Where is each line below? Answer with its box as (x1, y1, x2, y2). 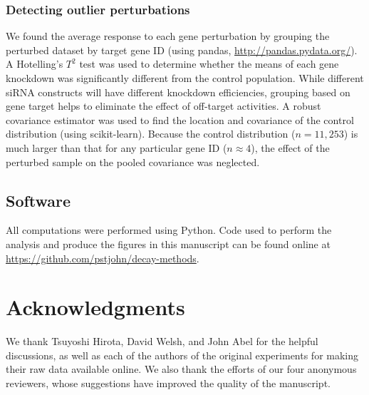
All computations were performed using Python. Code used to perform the (6, 222, 332, 237)
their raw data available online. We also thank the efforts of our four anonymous (6, 361, 357, 376)
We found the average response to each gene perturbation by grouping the (6, 29, 330, 43)
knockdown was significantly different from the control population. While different (6, 71, 364, 85)
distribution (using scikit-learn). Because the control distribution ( (6, 126, 296, 141)
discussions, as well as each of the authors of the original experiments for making (6, 347, 359, 362)
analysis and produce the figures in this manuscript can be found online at (6, 236, 331, 251)
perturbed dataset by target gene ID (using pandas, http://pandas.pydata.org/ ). (6, 42, 358, 57)
